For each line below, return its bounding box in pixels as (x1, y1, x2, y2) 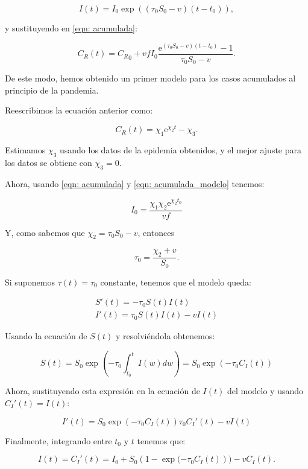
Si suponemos (5, 275, 55, 288)
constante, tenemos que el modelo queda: (100, 275, 252, 288)
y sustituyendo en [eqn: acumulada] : (5, 22, 137, 34)
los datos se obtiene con (5, 156, 92, 168)
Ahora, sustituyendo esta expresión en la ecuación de (5, 384, 200, 397)
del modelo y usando (227, 384, 304, 397)
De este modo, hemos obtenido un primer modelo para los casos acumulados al (5, 72, 296, 85)
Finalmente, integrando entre (5, 434, 112, 447)
